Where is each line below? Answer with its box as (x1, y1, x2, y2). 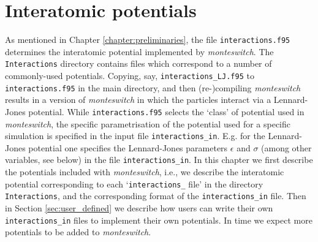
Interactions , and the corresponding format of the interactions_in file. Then (5, 189, 306, 202)
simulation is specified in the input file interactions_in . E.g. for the (5, 129, 265, 142)
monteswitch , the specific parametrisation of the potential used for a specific (5, 117, 290, 130)
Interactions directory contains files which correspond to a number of (5, 57, 272, 70)
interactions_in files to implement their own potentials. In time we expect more (5, 213, 312, 226)
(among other (261, 141, 312, 154)
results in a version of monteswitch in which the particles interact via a (5, 93, 271, 106)
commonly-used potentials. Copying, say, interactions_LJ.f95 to (5, 69, 254, 82)
